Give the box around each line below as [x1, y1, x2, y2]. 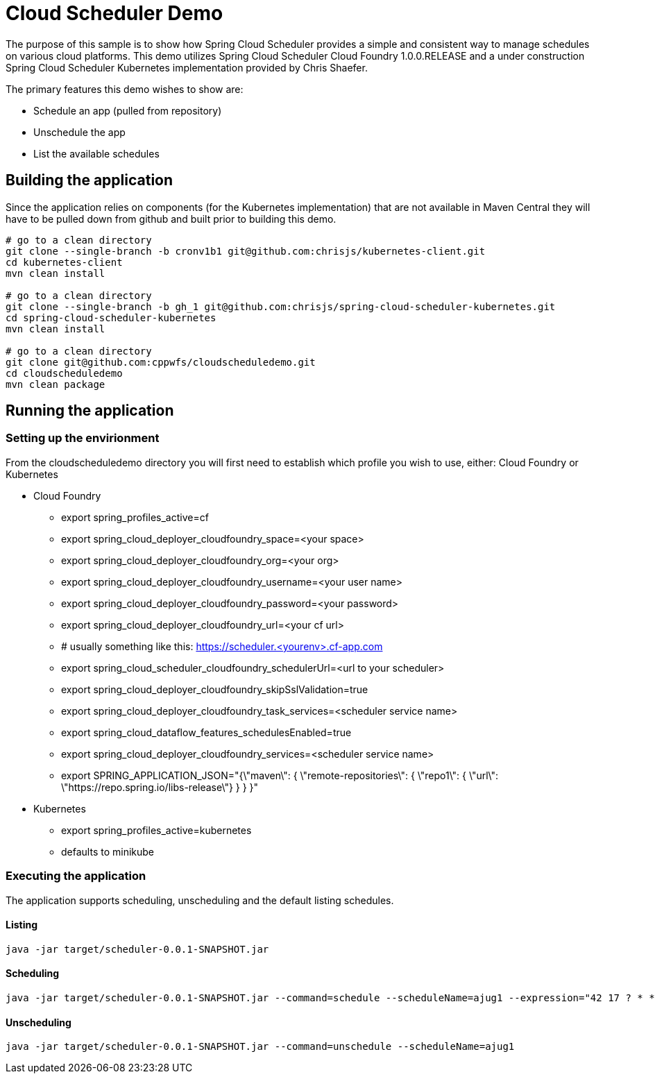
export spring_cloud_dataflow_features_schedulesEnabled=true [61, 726, 352, 738]
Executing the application [6, 869, 146, 883]
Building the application [6, 171, 173, 189]
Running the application [6, 402, 174, 420]
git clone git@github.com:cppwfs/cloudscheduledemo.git [6, 356, 316, 368]
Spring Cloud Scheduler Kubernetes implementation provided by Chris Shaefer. [6, 61, 368, 74]
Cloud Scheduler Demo [6, 1, 223, 25]
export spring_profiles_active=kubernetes [61, 824, 252, 836]
